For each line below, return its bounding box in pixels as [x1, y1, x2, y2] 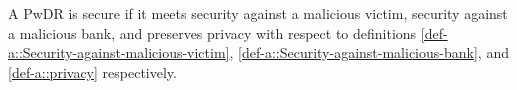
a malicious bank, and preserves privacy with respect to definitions [8, 22, 417, 43]
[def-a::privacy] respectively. [8, 61, 177, 82]
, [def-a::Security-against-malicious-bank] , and [229, 42, 509, 63]
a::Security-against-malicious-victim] [8, 42, 230, 63]
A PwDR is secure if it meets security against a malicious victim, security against [8, 3, 508, 23]
